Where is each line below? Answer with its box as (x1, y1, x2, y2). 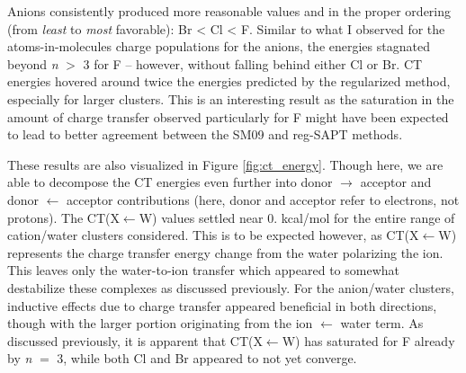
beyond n (7, 54, 58, 73)
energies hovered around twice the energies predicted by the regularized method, (7, 72, 451, 91)
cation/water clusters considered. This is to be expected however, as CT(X (7, 226, 419, 244)
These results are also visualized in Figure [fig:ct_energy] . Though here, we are (7, 155, 444, 173)
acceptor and (360, 173, 432, 191)
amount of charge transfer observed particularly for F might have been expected (7, 107, 449, 126)
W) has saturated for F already (282, 331, 455, 350)
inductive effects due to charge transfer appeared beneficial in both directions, (7, 296, 437, 315)
